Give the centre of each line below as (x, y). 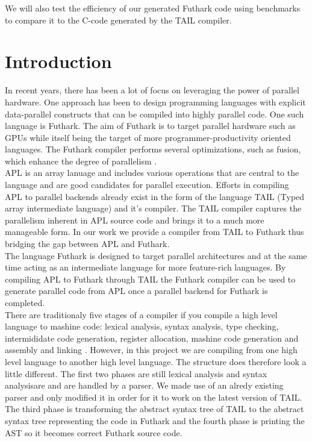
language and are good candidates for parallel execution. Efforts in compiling (147, 185)
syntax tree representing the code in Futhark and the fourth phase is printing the (155, 420)
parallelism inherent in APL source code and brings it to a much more (135, 220)
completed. (25, 302)
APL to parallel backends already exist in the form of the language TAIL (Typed (155, 196)
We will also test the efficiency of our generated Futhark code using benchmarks (153, 8)
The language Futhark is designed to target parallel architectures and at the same (156, 255)
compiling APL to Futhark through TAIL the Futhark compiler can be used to (150, 279)
